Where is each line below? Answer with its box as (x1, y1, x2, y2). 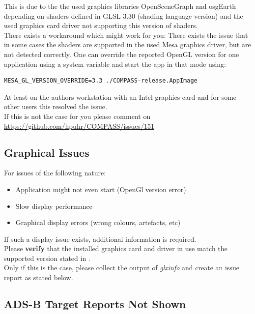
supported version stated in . (4, 253, 90, 263)
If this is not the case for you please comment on (4, 111, 151, 121)
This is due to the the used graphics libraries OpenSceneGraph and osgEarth (4, 1, 236, 11)
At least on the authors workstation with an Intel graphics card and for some (4, 91, 237, 102)
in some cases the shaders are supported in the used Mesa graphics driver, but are (4, 39, 251, 50)
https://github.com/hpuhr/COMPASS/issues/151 (4, 120, 154, 131)
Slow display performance (15, 200, 92, 211)
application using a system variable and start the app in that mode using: (4, 58, 226, 69)
